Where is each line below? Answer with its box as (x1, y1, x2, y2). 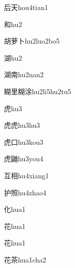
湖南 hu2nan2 (4, 69, 44, 80)
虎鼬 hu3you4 (4, 153, 43, 164)
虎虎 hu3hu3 (4, 120, 40, 130)
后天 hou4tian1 (4, 2, 48, 12)
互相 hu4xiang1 (4, 170, 49, 180)
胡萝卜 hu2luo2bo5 (4, 36, 60, 46)
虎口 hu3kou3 (4, 136, 43, 147)
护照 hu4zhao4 (4, 187, 47, 197)
